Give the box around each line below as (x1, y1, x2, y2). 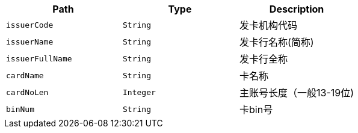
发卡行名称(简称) (239, 36, 314, 48)
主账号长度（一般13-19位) (239, 87, 354, 99)
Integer (123, 87, 156, 97)
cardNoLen (6, 87, 49, 97)
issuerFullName (6, 54, 72, 63)
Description (269, 3, 324, 15)
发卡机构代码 (239, 19, 298, 31)
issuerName (6, 37, 54, 46)
